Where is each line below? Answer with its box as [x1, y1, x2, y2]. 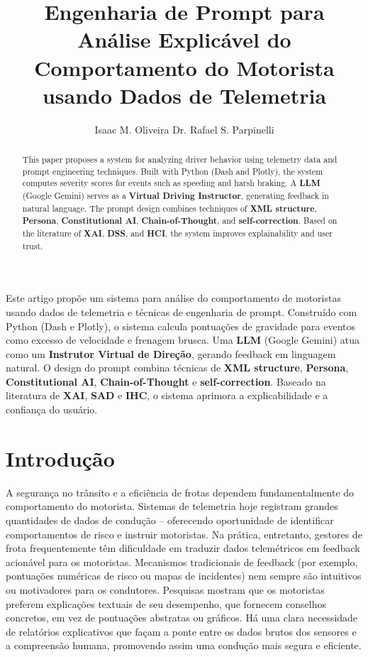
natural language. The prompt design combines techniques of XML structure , [22, 202, 317, 215]
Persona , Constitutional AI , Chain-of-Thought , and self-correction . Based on [22, 215, 338, 227]
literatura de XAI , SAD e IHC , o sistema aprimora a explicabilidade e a [6, 388, 328, 403]
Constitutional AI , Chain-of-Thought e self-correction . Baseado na [6, 374, 326, 389]
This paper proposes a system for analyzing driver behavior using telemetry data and [22, 153, 338, 165]
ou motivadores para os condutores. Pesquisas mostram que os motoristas [6, 582, 325, 597]
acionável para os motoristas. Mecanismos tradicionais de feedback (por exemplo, [6, 554, 358, 569]
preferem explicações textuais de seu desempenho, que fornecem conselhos [6, 596, 327, 611]
